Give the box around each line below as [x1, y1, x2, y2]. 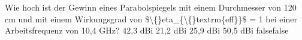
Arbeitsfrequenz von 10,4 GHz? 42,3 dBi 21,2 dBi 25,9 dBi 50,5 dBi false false [5, 24, 289, 36]
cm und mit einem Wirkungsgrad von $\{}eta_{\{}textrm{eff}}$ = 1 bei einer [5, 12, 297, 25]
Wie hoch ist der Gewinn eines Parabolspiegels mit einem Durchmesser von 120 [5, 1, 297, 13]
